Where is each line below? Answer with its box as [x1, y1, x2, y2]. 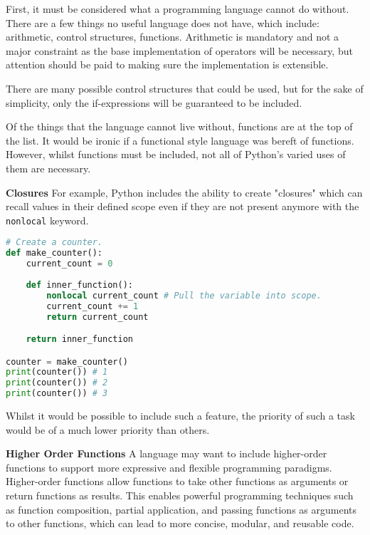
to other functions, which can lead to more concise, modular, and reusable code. [6, 516, 354, 531]
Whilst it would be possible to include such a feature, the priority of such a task [6, 408, 355, 423]
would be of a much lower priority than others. [6, 422, 210, 437]
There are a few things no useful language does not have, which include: [6, 15, 319, 30]
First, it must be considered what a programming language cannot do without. [6, 1, 349, 16]
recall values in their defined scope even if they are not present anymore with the [6, 199, 359, 214]
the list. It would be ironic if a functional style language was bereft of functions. [6, 133, 354, 147]
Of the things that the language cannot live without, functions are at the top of [6, 119, 353, 134]
